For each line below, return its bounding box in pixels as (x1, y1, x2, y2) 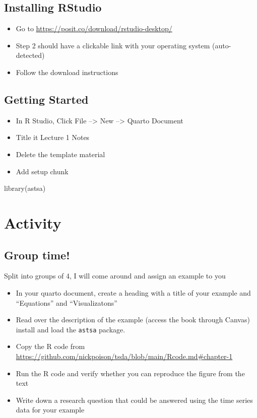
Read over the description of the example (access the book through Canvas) (16, 314, 250, 325)
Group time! (4, 247, 70, 262)
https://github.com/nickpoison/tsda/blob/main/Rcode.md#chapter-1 (16, 351, 233, 361)
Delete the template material (16, 149, 105, 159)
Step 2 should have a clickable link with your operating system (16, 40, 210, 50)
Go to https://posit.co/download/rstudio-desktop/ (16, 23, 172, 34)
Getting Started (4, 91, 89, 107)
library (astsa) (4, 183, 46, 193)
